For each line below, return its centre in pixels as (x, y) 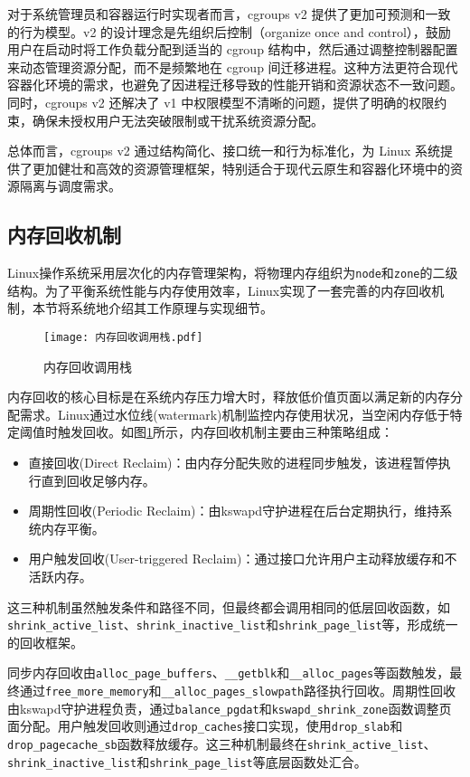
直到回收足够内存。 (98, 480)
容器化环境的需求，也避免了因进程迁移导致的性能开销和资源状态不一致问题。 (235, 85)
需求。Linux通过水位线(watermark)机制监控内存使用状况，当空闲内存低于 (235, 414)
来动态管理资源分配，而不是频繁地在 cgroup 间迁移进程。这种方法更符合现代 (233, 66)
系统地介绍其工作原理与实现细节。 (171, 308)
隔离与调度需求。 (70, 186)
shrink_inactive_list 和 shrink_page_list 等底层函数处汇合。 (187, 761)
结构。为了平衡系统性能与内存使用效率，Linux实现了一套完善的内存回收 (220, 290)
